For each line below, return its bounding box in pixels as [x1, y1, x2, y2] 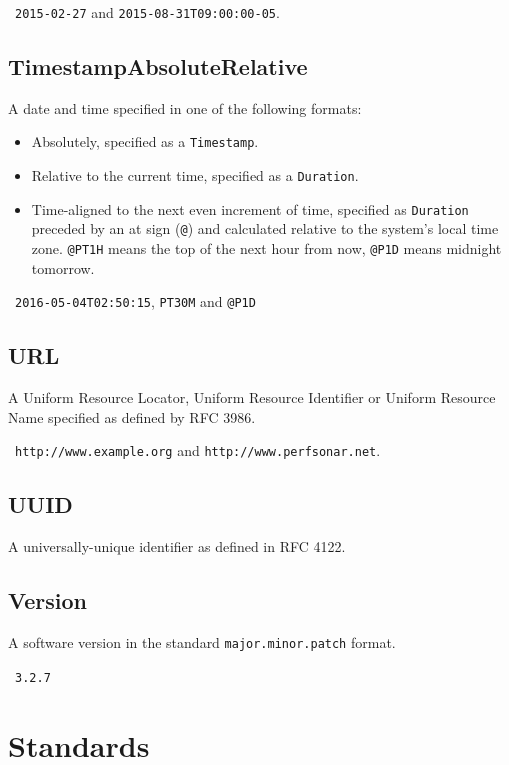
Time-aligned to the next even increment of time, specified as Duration [31, 198, 469, 219]
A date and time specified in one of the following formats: [8, 97, 362, 118]
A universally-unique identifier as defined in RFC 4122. [8, 536, 346, 557]
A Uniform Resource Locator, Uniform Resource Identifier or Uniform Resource [8, 387, 496, 408]
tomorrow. [31, 257, 95, 278]
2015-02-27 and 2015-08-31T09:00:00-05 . [15, 2, 280, 22]
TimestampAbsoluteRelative [8, 51, 308, 82]
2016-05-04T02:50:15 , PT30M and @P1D [15, 291, 256, 312]
